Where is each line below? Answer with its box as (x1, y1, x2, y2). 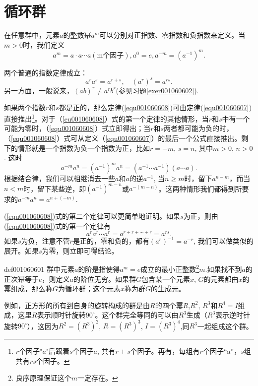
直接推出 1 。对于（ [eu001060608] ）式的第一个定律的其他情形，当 (4, 112, 209, 124)
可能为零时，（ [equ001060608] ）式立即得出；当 (4, 123, 151, 133)
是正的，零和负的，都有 (72, 236, 149, 246)
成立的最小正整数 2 (140, 262, 199, 274)
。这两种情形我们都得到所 (158, 183, 242, 193)
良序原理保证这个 (15, 372, 71, 383)
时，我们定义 (22, 39, 64, 50)
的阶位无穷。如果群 (73, 273, 136, 284)
